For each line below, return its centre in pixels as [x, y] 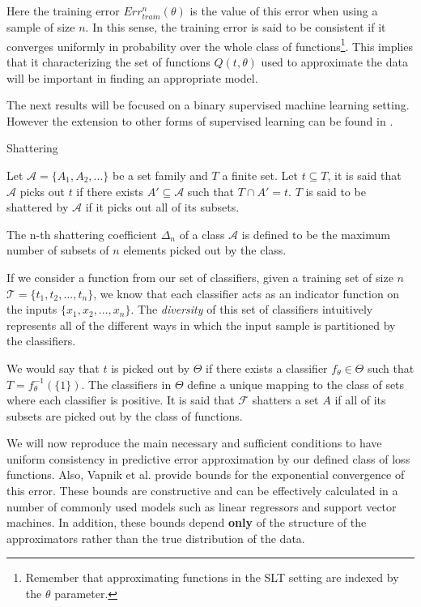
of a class [202, 234]
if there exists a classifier [267, 368]
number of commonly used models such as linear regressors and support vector [202, 506]
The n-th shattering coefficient [82, 234]
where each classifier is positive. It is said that [121, 400]
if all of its [360, 400]
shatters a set [285, 400]
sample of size [41, 27]
